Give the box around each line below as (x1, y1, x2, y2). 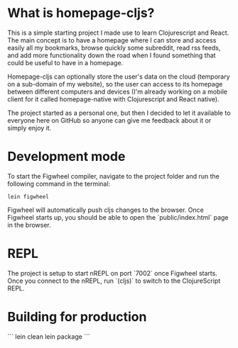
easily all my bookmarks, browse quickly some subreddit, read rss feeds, (7, 43, 221, 52)
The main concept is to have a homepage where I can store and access (7, 35, 217, 44)
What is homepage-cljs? (7, 5, 155, 21)
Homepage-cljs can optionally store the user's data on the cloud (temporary (7, 72, 230, 81)
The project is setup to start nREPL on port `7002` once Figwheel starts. (7, 269, 218, 277)
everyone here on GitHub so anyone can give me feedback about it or (7, 116, 212, 125)
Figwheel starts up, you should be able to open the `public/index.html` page (7, 213, 229, 221)
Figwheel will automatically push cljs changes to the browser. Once (7, 206, 204, 214)
